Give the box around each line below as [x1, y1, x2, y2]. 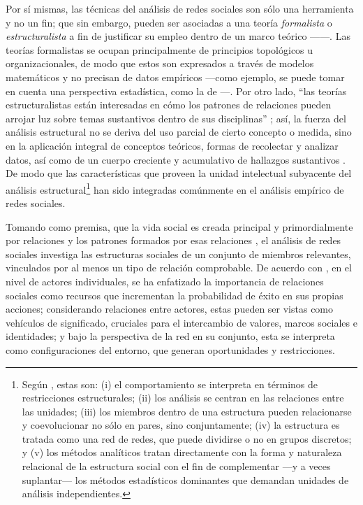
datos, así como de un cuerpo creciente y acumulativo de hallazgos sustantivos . [6, 152, 346, 166]
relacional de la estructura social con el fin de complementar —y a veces [22, 459, 331, 474]
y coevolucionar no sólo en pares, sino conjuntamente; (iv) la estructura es [22, 418, 340, 432]
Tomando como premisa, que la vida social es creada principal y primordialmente [6, 219, 353, 234]
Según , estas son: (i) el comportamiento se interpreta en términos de [22, 376, 318, 391]
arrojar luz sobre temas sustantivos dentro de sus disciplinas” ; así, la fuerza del [6, 111, 346, 125]
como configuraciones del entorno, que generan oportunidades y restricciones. [6, 342, 335, 357]
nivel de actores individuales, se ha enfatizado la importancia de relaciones [6, 273, 324, 288]
